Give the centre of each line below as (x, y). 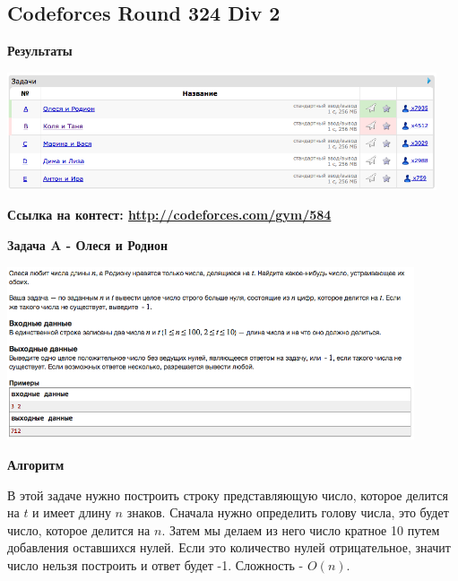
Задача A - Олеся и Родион (88, 244)
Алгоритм (36, 464)
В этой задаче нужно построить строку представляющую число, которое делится (228, 494)
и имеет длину (72, 512)
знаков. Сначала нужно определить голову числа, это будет (288, 512)
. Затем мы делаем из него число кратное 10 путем (301, 529)
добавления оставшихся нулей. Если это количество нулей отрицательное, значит (229, 547)
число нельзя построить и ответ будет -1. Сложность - (156, 564)
